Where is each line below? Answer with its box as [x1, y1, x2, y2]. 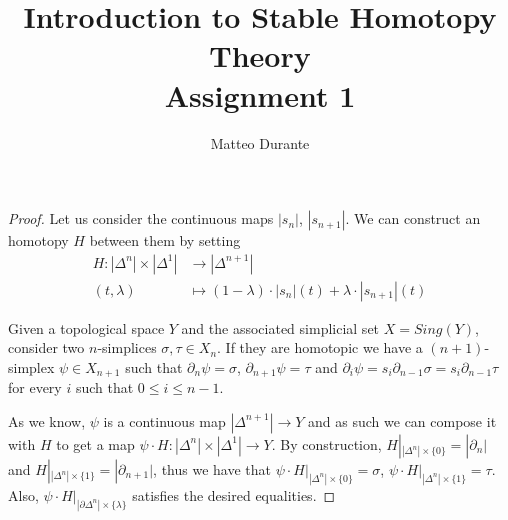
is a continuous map [103, 410, 226, 431]
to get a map [56, 433, 135, 454]
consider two [8, 337, 85, 358]
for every [8, 377, 62, 398]
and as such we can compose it [308, 410, 497, 431]
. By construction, [271, 433, 382, 454]
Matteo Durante [210, 132, 310, 153]
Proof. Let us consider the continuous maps [8, 208, 274, 229]
